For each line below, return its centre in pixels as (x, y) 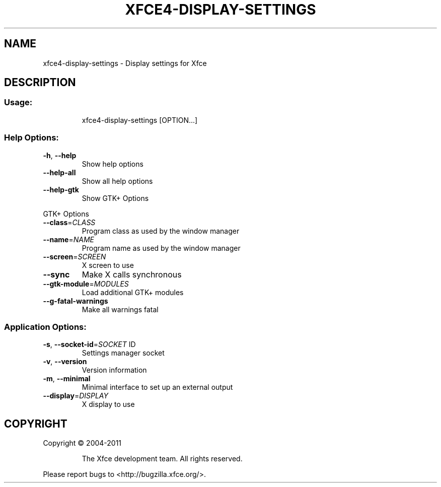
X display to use (108, 404)
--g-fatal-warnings (76, 301)
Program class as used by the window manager (161, 231)
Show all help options (117, 181)
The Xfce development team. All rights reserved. (162, 459)
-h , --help (60, 155)
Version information (114, 370)
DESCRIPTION (40, 83)
